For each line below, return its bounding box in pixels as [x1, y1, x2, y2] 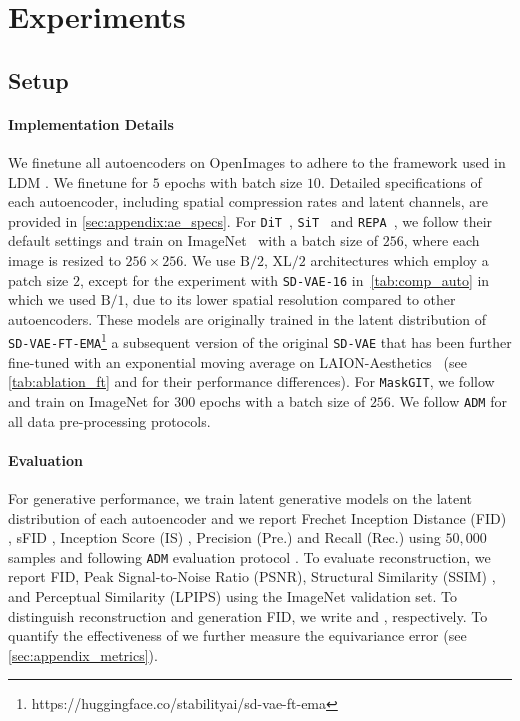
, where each [403, 230, 480, 251]
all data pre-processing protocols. [8, 410, 211, 431]
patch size [8, 269, 69, 290]
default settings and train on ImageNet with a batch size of [8, 230, 379, 251]
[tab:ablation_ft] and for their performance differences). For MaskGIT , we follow [8, 371, 495, 392]
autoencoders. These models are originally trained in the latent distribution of [8, 308, 487, 329]
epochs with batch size [164, 171, 303, 192]
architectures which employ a [310, 249, 489, 270]
